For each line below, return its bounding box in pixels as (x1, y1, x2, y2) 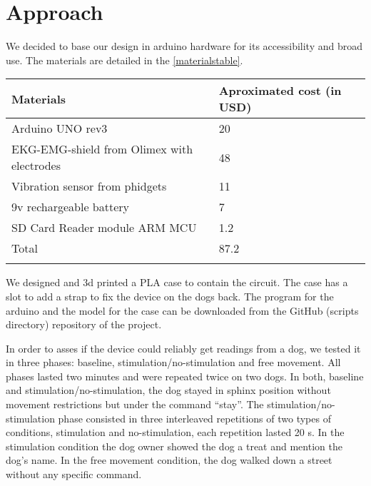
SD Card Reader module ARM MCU (11, 219, 197, 236)
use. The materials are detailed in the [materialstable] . (6, 52, 243, 67)
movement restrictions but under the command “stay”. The (6, 397, 264, 412)
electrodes (11, 157, 61, 174)
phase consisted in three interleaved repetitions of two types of (58, 410, 331, 425)
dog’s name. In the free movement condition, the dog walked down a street (6, 452, 332, 467)
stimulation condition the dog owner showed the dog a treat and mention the (6, 438, 342, 453)
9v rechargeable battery (11, 198, 130, 216)
